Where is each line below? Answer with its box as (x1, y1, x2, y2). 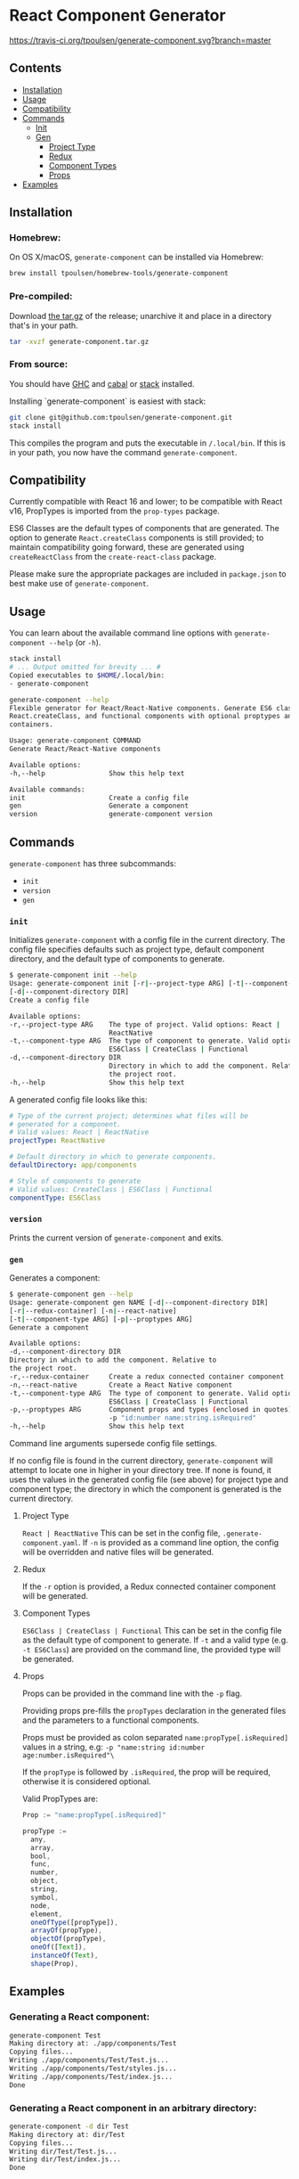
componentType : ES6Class (9, 1193, 101, 1202)
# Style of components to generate (9, 1176, 141, 1185)
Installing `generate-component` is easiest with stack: (9, 396, 206, 406)
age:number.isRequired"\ (21, 1751, 115, 1760)
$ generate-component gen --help (9, 1290, 133, 1299)
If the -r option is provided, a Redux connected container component (21, 1581, 276, 1592)
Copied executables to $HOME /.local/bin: (9, 670, 166, 680)
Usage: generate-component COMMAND (9, 736, 141, 745)
